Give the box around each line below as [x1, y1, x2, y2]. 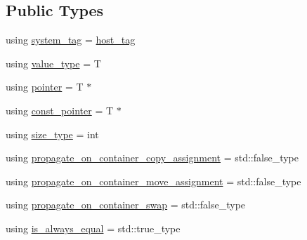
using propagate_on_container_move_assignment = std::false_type [6, 173, 301, 188]
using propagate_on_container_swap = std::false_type [6, 197, 246, 212]
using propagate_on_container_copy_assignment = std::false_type [6, 150, 299, 165]
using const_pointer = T [6, 102, 114, 117]
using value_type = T [6, 55, 101, 70]
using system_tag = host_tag [6, 32, 136, 47]
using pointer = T [6, 79, 84, 94]
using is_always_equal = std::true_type [6, 220, 181, 235]
